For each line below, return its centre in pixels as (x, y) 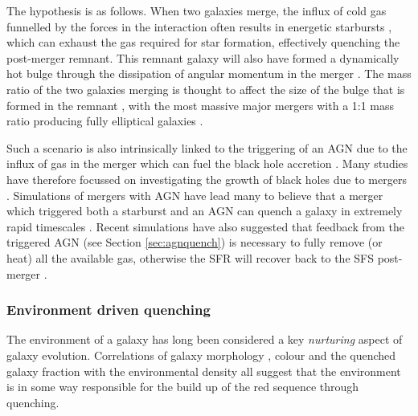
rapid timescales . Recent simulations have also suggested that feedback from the (206, 226)
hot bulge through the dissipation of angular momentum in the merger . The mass (209, 73)
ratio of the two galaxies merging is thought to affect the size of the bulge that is (206, 89)
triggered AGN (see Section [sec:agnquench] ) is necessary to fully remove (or (195, 242)
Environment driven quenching (109, 310)
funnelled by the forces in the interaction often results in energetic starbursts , (199, 26)
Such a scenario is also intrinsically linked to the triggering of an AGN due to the (207, 147)
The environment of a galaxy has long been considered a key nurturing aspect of (205, 339)
